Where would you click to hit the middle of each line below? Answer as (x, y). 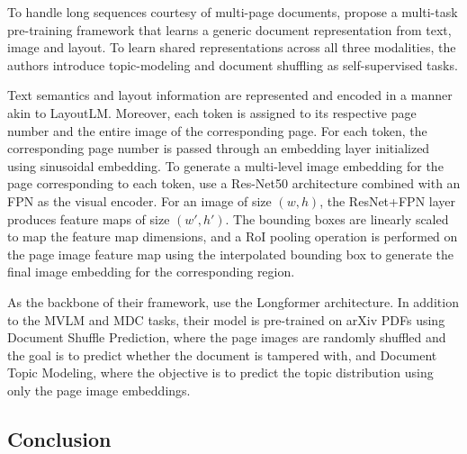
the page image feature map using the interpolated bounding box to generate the (231, 254)
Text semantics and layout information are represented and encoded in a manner (230, 95)
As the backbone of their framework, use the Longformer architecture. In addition (233, 301)
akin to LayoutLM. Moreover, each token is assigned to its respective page (212, 112)
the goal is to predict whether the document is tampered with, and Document (222, 354)
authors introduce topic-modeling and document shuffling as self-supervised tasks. (233, 64)
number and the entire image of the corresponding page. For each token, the (217, 130)
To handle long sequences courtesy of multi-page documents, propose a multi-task (233, 12)
